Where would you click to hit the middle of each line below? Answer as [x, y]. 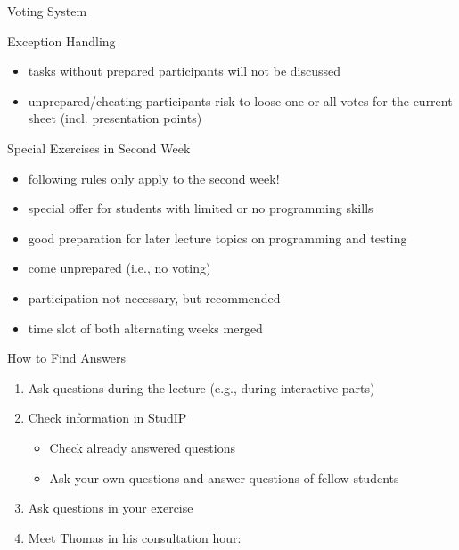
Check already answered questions [142, 447]
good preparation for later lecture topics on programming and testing [217, 238]
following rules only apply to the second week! [154, 178]
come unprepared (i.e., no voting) [119, 268]
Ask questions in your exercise [111, 508]
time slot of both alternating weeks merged [145, 328]
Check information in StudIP [107, 418]
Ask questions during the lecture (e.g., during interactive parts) [201, 387]
